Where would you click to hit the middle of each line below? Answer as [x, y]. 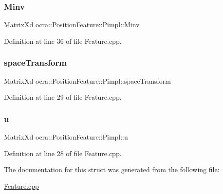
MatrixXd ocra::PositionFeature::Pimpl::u [66, 137]
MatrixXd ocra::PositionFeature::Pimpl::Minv [72, 25]
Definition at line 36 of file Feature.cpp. [63, 41]
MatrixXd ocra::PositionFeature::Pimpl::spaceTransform [87, 80]
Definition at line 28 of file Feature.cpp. [63, 153]
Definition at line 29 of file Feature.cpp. [63, 97]
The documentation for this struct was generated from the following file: [112, 169]
